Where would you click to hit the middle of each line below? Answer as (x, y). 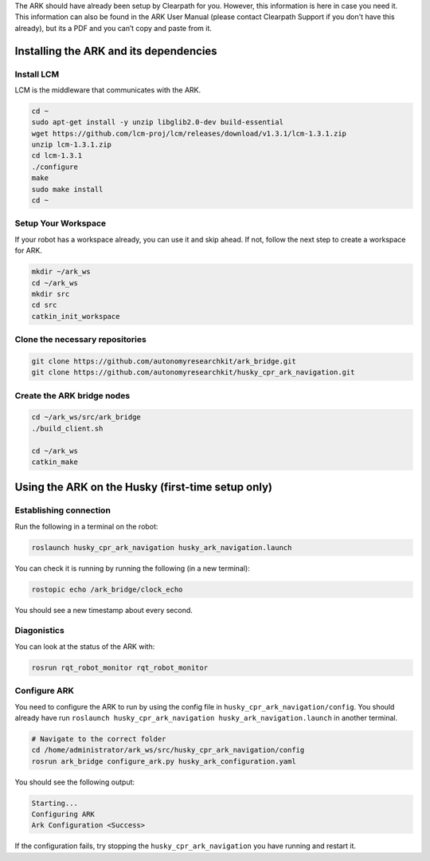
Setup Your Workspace (61, 223)
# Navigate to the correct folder (99, 739)
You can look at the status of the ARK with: (85, 647)
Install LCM (37, 74)
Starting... (55, 803)
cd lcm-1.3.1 (57, 156)
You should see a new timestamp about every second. (104, 610)
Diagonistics (40, 631)
